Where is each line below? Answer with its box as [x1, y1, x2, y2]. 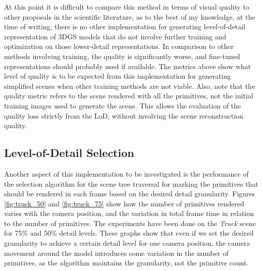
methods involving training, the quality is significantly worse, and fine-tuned [4, 50, 240, 61]
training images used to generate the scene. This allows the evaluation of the [4, 100, 241, 111]
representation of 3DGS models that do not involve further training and [4, 31, 227, 41]
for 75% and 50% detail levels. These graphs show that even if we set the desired [4, 228, 254, 238]
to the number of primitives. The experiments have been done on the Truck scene [4, 218, 256, 228]
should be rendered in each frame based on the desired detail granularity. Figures [4, 188, 255, 199]
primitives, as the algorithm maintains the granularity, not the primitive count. [4, 257, 249, 268]
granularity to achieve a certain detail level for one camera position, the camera [4, 238, 250, 248]
